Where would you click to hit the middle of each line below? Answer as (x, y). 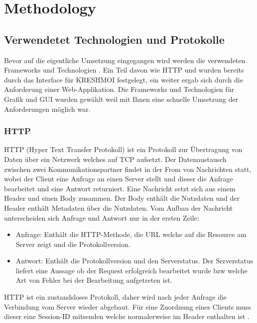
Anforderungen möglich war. (47, 109)
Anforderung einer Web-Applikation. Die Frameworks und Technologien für (119, 89)
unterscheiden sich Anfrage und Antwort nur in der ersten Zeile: (102, 217)
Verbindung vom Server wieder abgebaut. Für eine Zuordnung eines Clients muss (128, 306)
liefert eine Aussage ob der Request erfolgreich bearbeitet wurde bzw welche (131, 270)
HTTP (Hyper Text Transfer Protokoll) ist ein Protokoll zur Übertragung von (123, 149)
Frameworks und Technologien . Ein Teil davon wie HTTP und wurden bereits (124, 70)
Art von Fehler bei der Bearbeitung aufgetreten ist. (94, 280)
